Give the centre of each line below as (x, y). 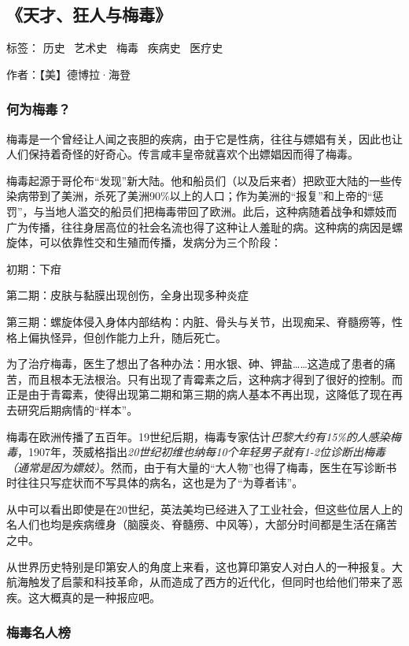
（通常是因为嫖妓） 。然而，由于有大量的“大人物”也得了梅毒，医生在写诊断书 (202, 467)
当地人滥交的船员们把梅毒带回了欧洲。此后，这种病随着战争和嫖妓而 (221, 211)
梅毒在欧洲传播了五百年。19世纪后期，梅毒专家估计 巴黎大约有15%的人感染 (198, 436)
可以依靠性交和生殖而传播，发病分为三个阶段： (160, 242)
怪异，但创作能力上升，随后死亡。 (138, 337)
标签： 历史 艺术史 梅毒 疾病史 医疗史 (115, 48)
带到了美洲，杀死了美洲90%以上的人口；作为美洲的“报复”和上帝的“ (200, 196)
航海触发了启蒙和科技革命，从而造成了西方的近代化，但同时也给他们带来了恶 (204, 582)
